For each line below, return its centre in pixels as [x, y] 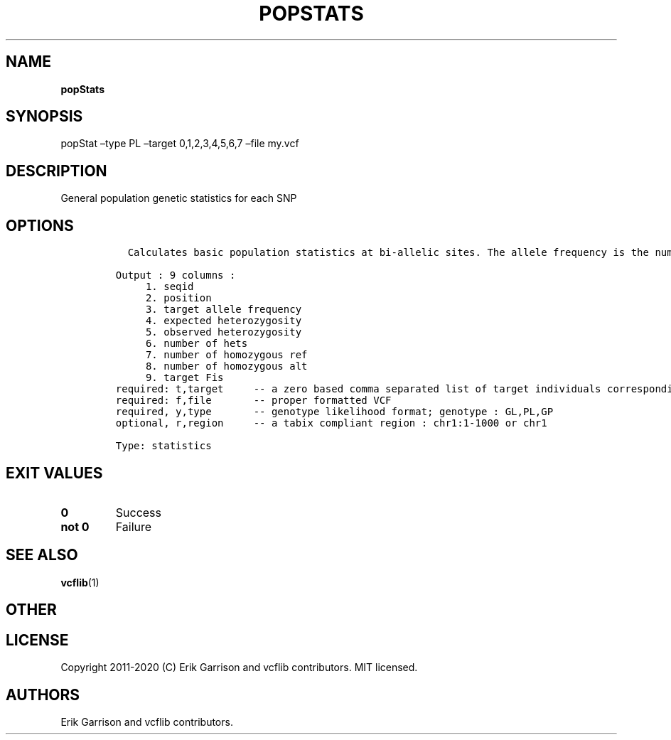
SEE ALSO [42, 555]
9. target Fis [184, 378]
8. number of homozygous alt [226, 366]
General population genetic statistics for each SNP [179, 198]
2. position [178, 298]
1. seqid [170, 287]
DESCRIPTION [57, 171]
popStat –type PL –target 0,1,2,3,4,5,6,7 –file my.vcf [180, 144]
